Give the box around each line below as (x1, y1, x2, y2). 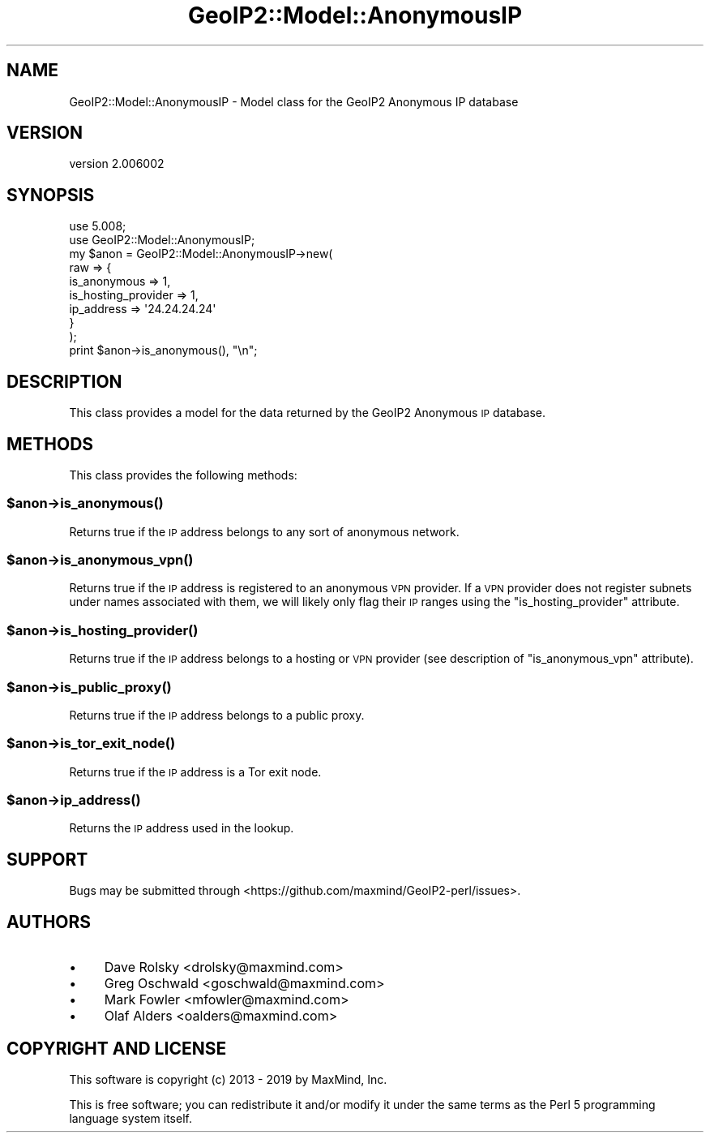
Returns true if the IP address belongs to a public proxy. (69, 707, 365, 722)
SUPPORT (6, 849, 88, 870)
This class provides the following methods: (69, 467, 297, 482)
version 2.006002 (69, 157, 165, 171)
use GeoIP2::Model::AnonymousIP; (69, 233, 255, 247)
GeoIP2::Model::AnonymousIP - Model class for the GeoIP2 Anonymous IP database (69, 94, 519, 109)
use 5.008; (69, 219, 126, 234)
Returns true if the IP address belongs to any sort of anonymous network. (69, 524, 460, 539)
